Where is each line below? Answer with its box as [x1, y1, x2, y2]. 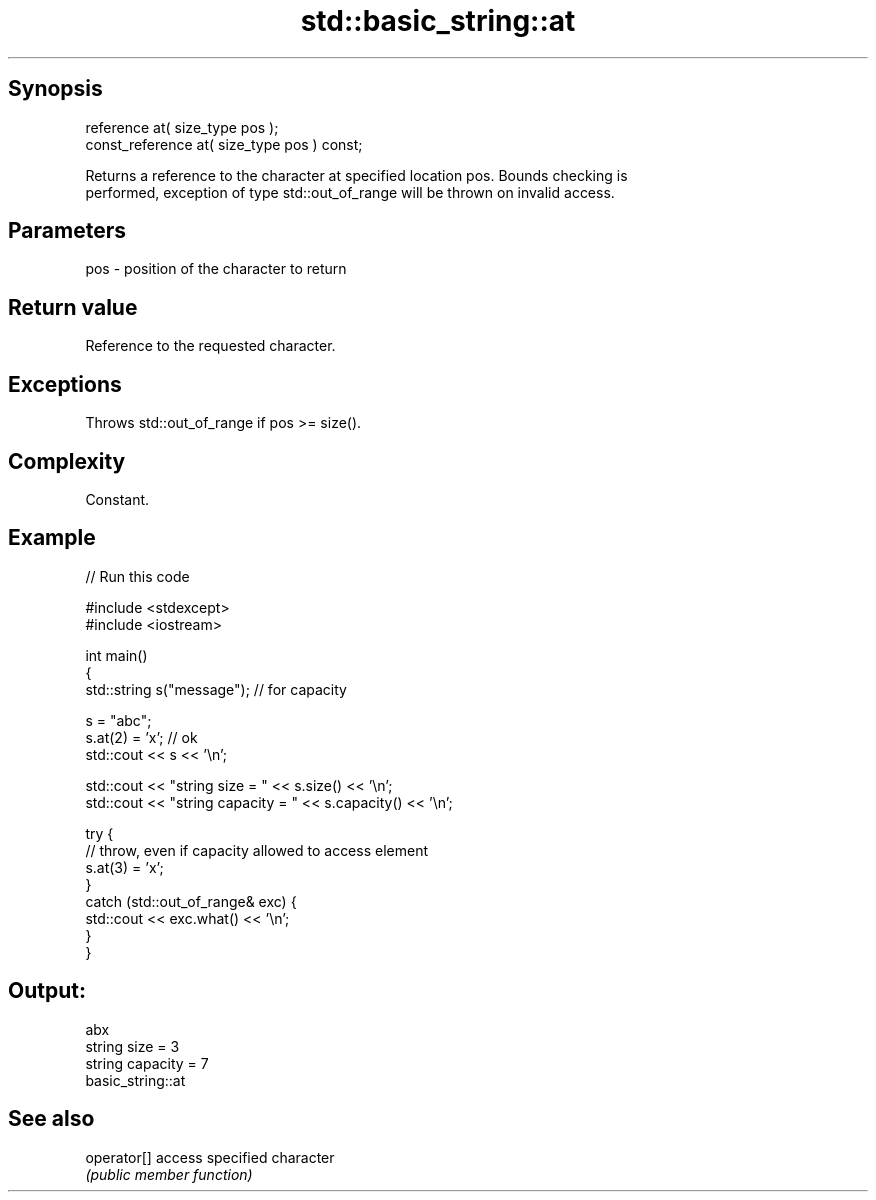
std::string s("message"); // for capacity [85, 680, 347, 698]
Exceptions [8, 371, 122, 397]
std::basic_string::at [300, 4, 576, 38]
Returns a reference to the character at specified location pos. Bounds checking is [85, 166, 628, 184]
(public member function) [85, 1165, 253, 1183]
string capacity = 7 [85, 1054, 209, 1072]
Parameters [8, 218, 126, 244]
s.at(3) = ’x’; [85, 858, 164, 876]
